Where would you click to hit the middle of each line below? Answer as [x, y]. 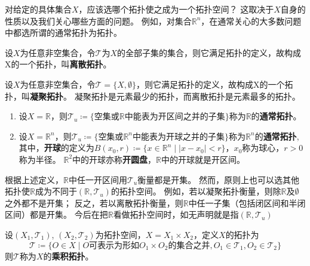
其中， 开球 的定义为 [56, 148]
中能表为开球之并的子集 [179, 137]
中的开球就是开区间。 [203, 159]
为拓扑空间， [120, 234]
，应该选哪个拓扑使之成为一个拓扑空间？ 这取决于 [176, 9]
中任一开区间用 [98, 179]
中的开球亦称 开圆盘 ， [114, 159]
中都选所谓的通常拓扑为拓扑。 [63, 33]
